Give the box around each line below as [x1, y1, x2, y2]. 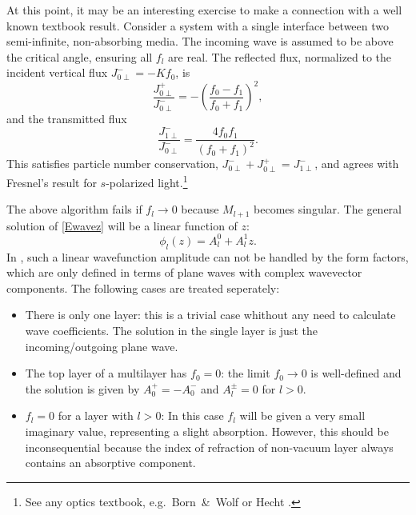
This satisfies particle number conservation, [6, 155, 218, 172]
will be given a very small [239, 407, 366, 424]
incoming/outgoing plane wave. [25, 337, 178, 354]
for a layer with [58, 407, 134, 424]
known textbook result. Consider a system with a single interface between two [6, 17, 390, 34]
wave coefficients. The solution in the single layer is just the [25, 322, 318, 339]
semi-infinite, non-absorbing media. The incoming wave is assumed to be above [6, 33, 394, 50]
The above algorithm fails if [6, 201, 142, 218]
